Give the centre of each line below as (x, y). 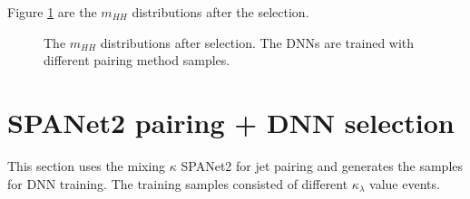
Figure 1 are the (52, 12)
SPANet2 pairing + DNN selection (231, 122)
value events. (405, 183)
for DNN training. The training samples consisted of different (178, 183)
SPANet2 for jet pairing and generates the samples (322, 165)
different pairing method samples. (137, 60)
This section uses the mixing (87, 165)
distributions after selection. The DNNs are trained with (257, 42)
